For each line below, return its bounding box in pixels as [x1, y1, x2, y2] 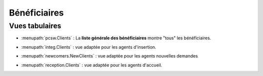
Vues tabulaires [9, 21, 61, 30]
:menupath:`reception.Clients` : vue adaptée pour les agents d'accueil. [21, 62, 163, 68]
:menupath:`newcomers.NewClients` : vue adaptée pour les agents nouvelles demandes [21, 53, 198, 59]
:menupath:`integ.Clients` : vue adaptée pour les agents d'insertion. [21, 44, 156, 50]
